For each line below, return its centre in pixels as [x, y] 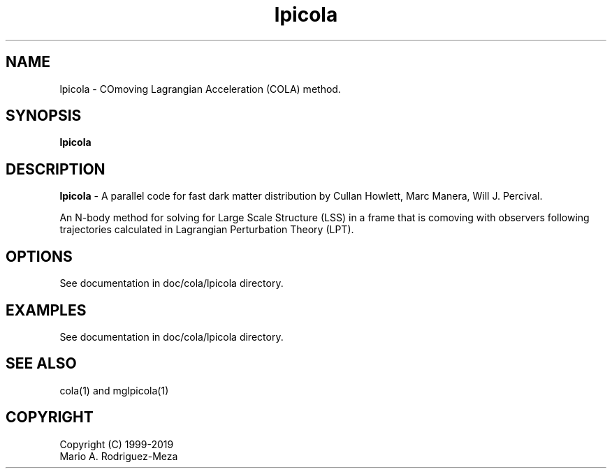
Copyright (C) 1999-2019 [117, 444]
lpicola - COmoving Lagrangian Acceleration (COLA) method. [200, 89]
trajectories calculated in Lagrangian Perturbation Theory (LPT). [207, 230]
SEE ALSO [41, 364]
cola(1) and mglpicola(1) [114, 390]
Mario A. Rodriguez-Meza [119, 456]
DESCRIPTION [56, 169]
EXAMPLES [46, 310]
